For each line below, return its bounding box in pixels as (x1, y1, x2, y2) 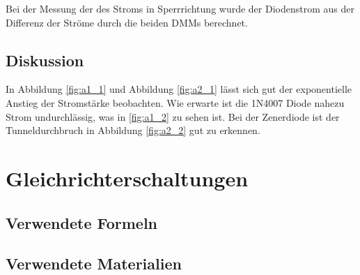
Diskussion (6, 49, 84, 70)
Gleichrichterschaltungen (6, 163, 249, 192)
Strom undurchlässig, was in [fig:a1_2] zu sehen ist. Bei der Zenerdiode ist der (6, 109, 340, 124)
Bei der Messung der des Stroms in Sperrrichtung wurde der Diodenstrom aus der (6, 1, 354, 15)
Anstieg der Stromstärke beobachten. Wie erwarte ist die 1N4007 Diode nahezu (6, 95, 345, 110)
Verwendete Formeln (6, 211, 158, 233)
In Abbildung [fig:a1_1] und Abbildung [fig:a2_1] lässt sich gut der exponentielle (6, 82, 352, 96)
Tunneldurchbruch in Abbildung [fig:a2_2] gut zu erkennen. (6, 123, 260, 137)
